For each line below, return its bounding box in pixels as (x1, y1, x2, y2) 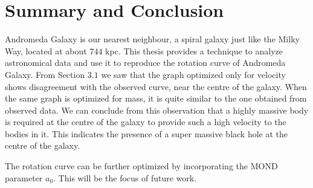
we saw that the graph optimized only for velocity (101, 68, 286, 80)
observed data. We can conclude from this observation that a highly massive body (5, 103, 309, 116)
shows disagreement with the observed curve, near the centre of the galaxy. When (5, 80, 307, 92)
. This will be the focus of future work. (53, 171, 197, 184)
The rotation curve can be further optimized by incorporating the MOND (5, 160, 278, 172)
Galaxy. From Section (5, 68, 85, 80)
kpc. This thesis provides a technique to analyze (105, 44, 283, 57)
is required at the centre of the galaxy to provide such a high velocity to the (5, 115, 286, 128)
